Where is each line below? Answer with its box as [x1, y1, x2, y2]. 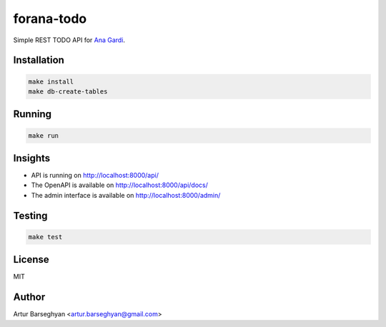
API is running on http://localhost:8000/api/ [31, 171, 159, 180]
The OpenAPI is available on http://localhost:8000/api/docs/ [31, 181, 209, 189]
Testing [13, 209, 48, 221]
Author [13, 291, 46, 303]
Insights [13, 152, 51, 164]
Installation [13, 54, 64, 66]
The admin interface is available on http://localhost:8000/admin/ [31, 191, 221, 199]
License [13, 253, 49, 266]
